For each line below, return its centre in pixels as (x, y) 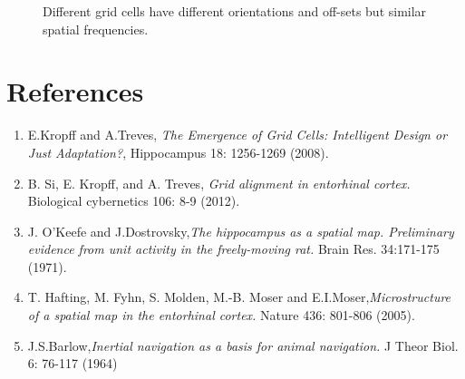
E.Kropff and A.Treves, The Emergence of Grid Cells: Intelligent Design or (237, 135)
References (75, 91)
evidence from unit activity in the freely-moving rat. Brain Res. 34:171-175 (233, 249)
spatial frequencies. (96, 29)
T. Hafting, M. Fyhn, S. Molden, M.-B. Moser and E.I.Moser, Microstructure (239, 297)
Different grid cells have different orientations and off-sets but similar (235, 11)
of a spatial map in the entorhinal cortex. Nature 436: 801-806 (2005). (221, 315)
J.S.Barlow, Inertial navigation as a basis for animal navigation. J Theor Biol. (243, 345)
